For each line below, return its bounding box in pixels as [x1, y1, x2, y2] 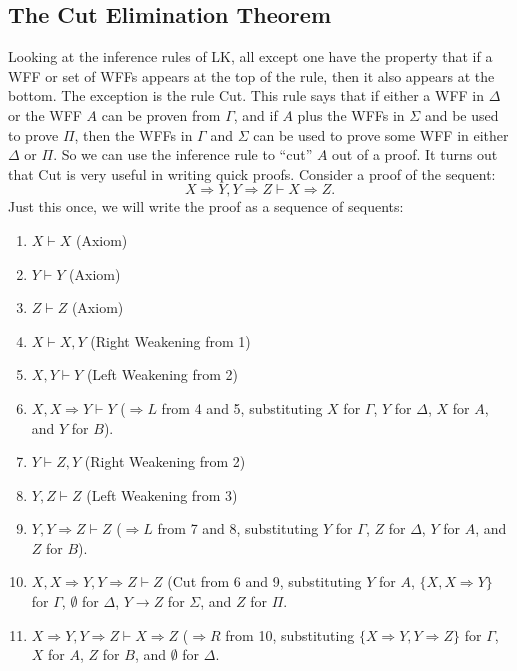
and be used [424, 104, 499, 125]
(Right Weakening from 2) [84, 451, 246, 472]
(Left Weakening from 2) [86, 364, 239, 385]
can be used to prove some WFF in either [253, 124, 509, 145]
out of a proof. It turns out [332, 144, 498, 165]
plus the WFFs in [297, 104, 405, 125]
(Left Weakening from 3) [86, 484, 238, 505]
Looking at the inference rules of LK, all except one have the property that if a [8, 46, 493, 67]
